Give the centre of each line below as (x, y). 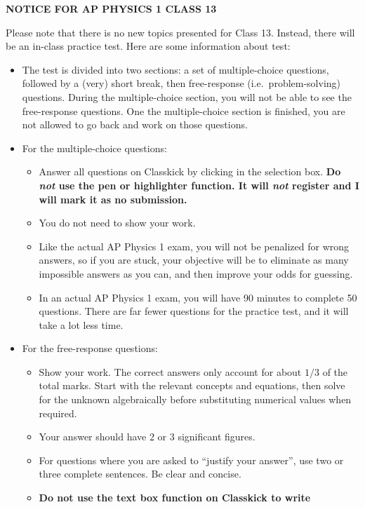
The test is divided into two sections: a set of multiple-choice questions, (175, 69)
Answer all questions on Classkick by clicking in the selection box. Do (190, 171)
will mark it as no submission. (113, 199)
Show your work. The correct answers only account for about (170, 371)
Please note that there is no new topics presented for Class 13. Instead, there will (180, 32)
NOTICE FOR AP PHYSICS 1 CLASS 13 (111, 8)
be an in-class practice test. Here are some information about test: (148, 46)
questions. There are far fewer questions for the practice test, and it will (194, 311)
